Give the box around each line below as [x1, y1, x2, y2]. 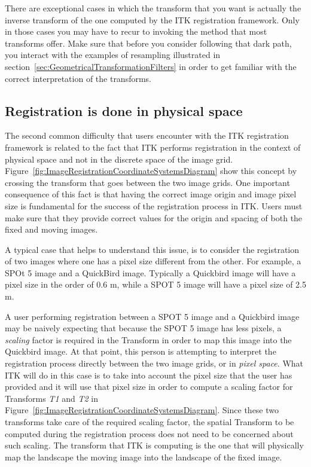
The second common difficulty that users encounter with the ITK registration [5, 129, 289, 142]
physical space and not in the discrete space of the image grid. [5, 152, 233, 165]
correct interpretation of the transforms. [5, 72, 152, 84]
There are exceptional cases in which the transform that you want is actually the [5, 2, 301, 14]
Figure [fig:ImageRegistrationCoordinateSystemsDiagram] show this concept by [5, 164, 297, 177]
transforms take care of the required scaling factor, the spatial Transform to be [5, 416, 294, 428]
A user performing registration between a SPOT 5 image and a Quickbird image [5, 310, 300, 322]
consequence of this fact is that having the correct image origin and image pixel [5, 188, 297, 200]
